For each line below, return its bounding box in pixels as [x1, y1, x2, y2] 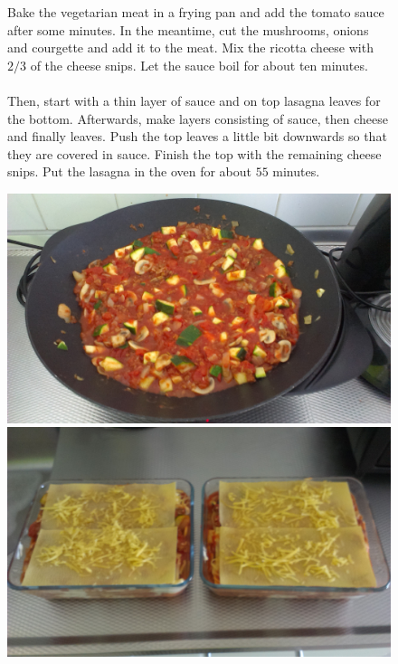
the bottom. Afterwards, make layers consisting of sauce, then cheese [7, 109, 388, 128]
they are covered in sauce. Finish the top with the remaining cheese [7, 144, 382, 163]
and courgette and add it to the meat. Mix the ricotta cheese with [7, 38, 374, 57]
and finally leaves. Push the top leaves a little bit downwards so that [7, 127, 387, 146]
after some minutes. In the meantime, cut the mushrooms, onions [7, 20, 369, 39]
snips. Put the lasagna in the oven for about [7, 162, 251, 181]
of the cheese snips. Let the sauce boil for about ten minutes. [30, 55, 368, 74]
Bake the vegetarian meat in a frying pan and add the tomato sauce [7, 3, 384, 21]
